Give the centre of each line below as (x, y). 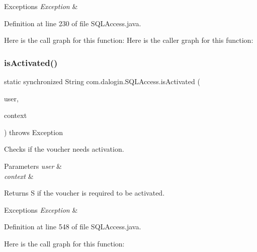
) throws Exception (33, 132)
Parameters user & (33, 166)
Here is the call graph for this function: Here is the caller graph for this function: (129, 40)
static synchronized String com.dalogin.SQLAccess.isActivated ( (102, 81)
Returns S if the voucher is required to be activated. (84, 193)
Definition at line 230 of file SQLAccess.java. (73, 23)
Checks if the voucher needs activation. (64, 149)
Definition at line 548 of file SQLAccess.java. (73, 227)
